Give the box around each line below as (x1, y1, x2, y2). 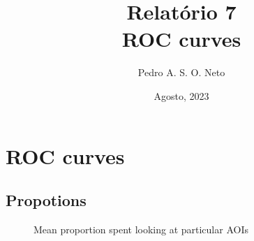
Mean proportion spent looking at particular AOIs (33, 221, 248, 236)
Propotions (6, 189, 87, 211)
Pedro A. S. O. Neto (137, 65, 225, 80)
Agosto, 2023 (154, 88, 209, 103)
